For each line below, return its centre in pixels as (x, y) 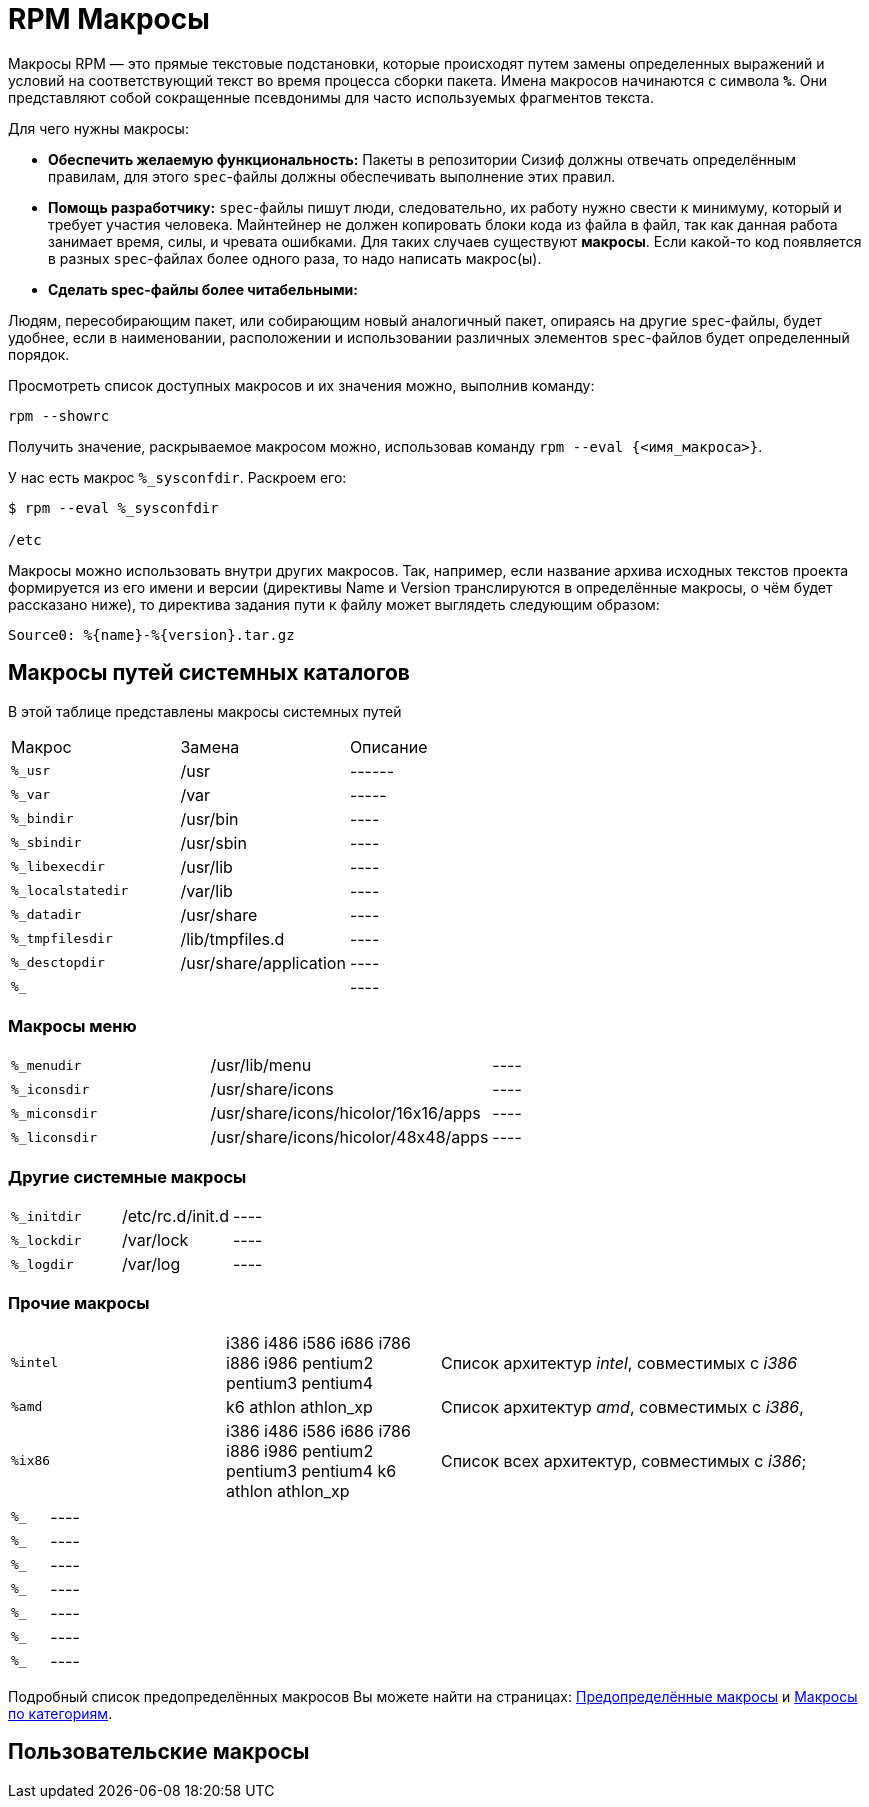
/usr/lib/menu (261, 1065)
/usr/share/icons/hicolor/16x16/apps (345, 1113)
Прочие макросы (79, 1303)
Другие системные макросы (127, 1176)
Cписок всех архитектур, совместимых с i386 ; (624, 1460)
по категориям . (60, 1713)
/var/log (151, 1264)
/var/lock (155, 1240)
